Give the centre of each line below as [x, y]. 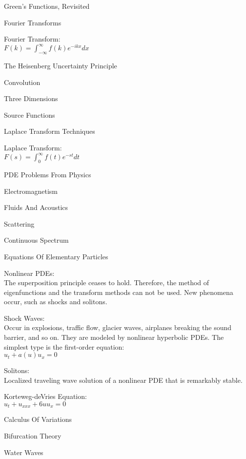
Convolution [22, 82]
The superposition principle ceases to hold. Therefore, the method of [107, 282]
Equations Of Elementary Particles [56, 256]
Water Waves [24, 452]
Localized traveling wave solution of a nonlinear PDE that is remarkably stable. [123, 380]
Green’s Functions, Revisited [47, 6]
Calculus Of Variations [38, 419]
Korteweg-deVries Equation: [45, 396]
